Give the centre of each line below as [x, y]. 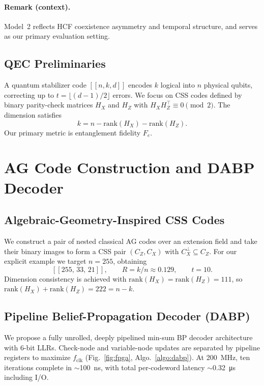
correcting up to [29, 94]
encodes [140, 85]
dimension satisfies [33, 114]
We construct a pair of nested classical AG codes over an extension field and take [131, 241]
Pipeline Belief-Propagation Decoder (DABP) [127, 316]
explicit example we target [45, 261]
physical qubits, [228, 85]
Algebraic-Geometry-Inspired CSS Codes [114, 220]
